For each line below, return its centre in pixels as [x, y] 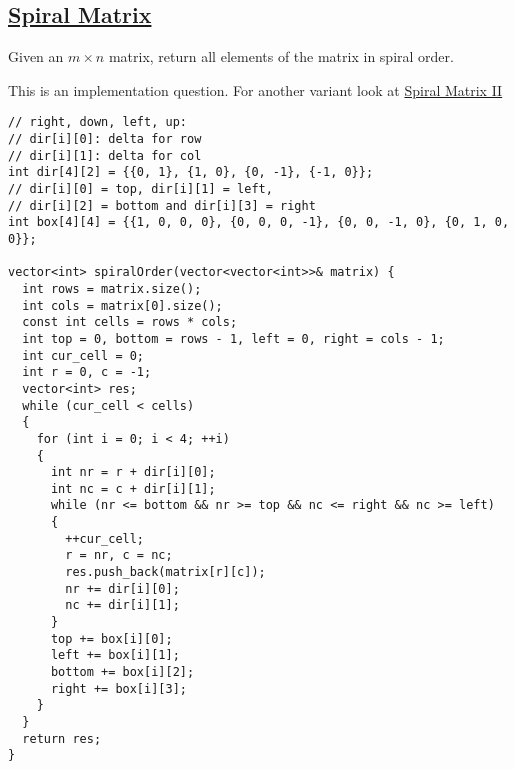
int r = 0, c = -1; [87, 372]
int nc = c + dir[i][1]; [133, 488]
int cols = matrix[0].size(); [122, 305]
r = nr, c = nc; [119, 555]
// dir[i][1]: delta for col [105, 155]
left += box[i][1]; [115, 655]
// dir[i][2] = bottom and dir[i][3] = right [162, 205]
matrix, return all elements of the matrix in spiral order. [281, 56]
